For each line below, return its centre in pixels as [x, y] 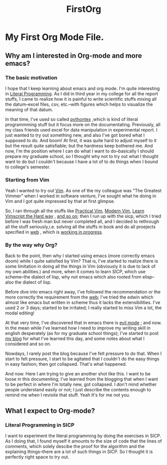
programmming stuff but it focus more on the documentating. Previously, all [83, 124]
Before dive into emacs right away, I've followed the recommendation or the [83, 292]
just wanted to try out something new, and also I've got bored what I [75, 135]
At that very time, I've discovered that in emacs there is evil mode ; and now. [83, 323]
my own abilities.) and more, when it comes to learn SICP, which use [76, 272]
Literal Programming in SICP [40, 425]
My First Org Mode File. [55, 37]
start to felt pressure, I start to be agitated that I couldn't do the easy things [82, 359]
